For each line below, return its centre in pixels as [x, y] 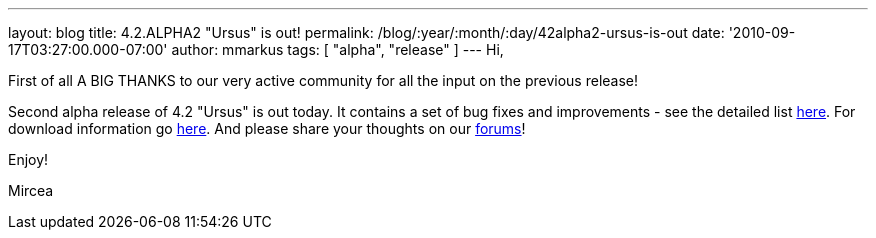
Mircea [31, 190]
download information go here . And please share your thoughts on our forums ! [267, 128]
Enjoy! [28, 159]
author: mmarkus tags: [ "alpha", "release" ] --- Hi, [337, 49]
